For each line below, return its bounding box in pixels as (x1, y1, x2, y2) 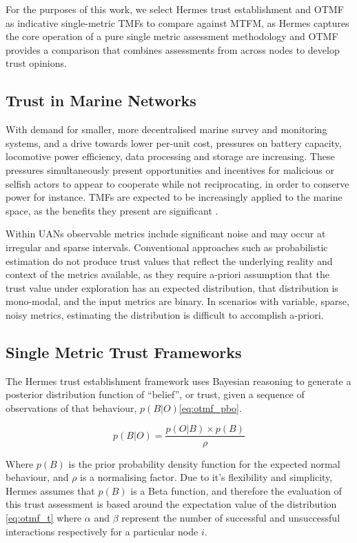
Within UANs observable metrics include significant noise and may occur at (6, 226, 326, 241)
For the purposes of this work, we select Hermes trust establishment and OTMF (6, 2, 344, 16)
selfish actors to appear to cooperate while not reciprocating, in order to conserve (6, 176, 349, 190)
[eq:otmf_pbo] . (178, 400, 242, 415)
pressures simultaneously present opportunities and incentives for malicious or (6, 162, 334, 177)
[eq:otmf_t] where (6, 510, 82, 524)
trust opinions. (6, 56, 67, 70)
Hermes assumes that (6, 483, 95, 497)
